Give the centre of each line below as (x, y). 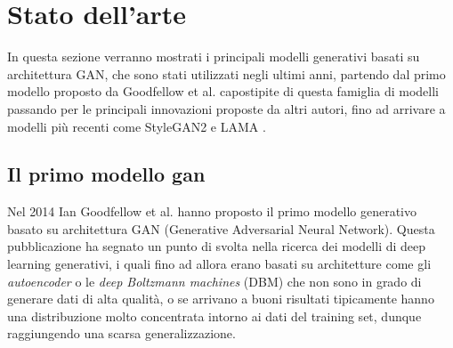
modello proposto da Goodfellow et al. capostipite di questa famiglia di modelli (223, 91)
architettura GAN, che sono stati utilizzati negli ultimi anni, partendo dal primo (226, 73)
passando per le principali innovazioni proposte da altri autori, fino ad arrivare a (226, 108)
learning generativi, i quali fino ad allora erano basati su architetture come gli (219, 264)
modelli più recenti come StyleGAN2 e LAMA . (137, 126)
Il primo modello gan (106, 174)
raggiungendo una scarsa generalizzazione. (121, 333)
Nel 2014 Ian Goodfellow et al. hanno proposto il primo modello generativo (212, 211)
